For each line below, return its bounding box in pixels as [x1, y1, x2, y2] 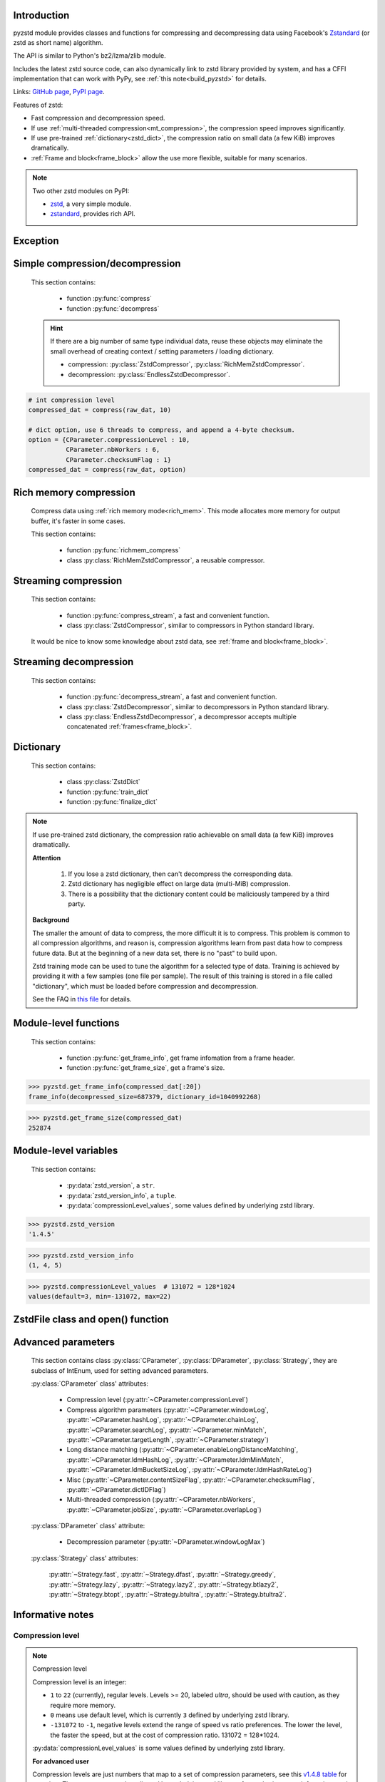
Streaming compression [13, 575, 123, 587]
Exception [13, 235, 59, 247]
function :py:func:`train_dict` [66, 788, 150, 796]
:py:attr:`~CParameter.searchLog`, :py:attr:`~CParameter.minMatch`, [66, 1426, 267, 1434]
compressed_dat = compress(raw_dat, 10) [28, 406, 171, 413]
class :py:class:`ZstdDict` [66, 778, 140, 786]
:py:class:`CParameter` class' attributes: [31, 1379, 149, 1388]
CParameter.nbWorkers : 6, [65, 445, 160, 454]
